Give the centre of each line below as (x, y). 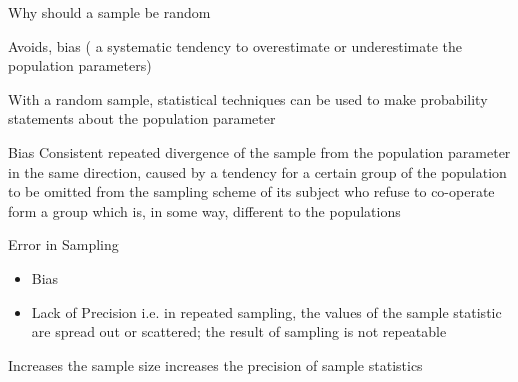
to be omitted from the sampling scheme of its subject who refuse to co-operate (251, 191)
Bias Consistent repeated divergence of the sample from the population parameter (259, 151)
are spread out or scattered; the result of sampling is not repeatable (239, 331)
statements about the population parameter (142, 118)
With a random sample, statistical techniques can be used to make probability (248, 98)
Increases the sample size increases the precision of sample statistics (215, 364)
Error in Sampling (63, 244)
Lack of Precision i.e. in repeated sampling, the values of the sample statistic (266, 311)
